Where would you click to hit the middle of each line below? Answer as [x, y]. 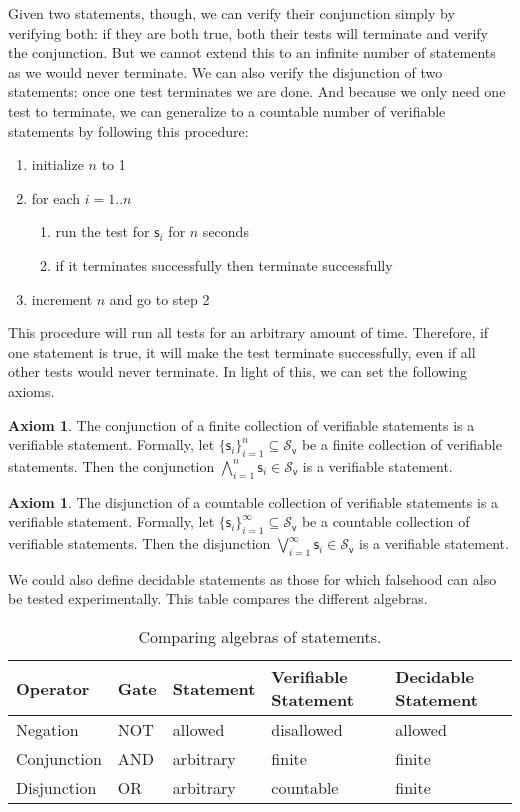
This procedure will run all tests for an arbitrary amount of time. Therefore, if [248, 332]
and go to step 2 [159, 298]
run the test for [102, 231]
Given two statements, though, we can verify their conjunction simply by [231, 13]
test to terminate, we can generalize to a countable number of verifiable [227, 110]
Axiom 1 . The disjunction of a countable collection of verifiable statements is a [253, 501]
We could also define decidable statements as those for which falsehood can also [252, 578]
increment [62, 298]
